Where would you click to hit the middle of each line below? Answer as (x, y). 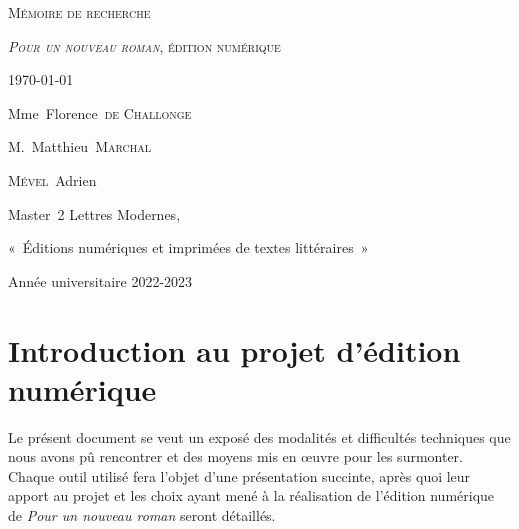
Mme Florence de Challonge (100, 112)
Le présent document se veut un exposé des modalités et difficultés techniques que (259, 436)
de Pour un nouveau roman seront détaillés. (142, 515)
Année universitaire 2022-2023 (100, 280)
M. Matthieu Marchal (80, 146)
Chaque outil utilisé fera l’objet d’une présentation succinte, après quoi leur (239, 475)
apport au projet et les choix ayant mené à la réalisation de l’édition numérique (251, 495)
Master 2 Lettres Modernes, (94, 213)
